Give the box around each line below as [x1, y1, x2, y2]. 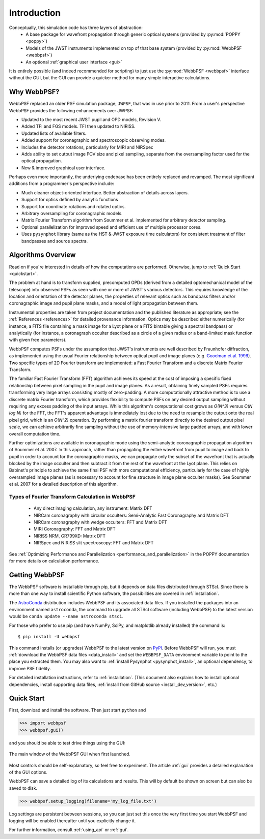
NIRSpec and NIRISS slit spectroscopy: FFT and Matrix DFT [33, 540, 154, 546]
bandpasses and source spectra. [21, 238, 88, 244]
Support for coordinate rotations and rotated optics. [21, 203, 126, 209]
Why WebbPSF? [9, 88, 60, 96]
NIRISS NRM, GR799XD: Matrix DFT [33, 533, 106, 539]
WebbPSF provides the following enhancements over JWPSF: [9, 107, 133, 113]
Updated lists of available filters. [21, 130, 87, 136]
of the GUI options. [9, 769, 48, 775]
